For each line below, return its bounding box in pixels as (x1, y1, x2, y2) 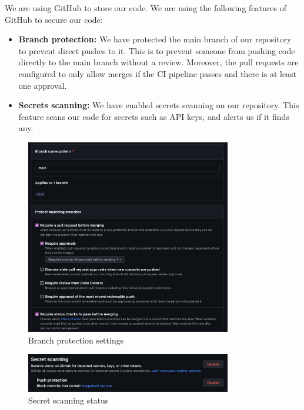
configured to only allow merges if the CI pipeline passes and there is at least (18, 67, 297, 79)
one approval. (18, 79, 67, 91)
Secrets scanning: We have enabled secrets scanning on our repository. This (18, 99, 299, 111)
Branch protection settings (28, 334, 124, 346)
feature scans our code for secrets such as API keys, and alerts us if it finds (18, 110, 289, 122)
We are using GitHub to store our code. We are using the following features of (5, 2, 286, 14)
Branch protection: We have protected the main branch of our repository (18, 33, 292, 45)
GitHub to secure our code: (5, 13, 103, 25)
